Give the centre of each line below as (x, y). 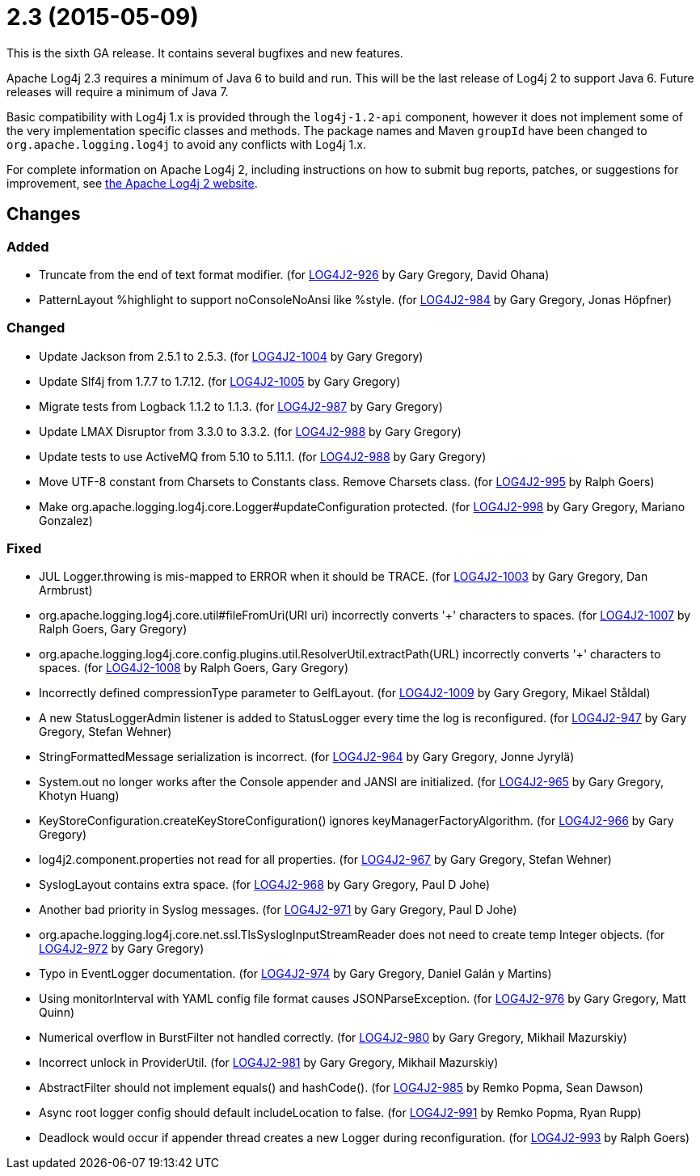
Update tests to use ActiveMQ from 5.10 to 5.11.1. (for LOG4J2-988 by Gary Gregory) (263, 456)
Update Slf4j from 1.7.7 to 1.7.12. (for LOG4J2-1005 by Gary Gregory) (220, 381)
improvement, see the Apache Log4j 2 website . (132, 183)
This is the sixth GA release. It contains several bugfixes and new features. (205, 53)
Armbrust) (66, 590)
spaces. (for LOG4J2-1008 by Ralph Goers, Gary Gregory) (194, 668)
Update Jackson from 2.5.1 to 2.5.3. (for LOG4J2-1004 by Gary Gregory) (231, 356)
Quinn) (57, 1013)
